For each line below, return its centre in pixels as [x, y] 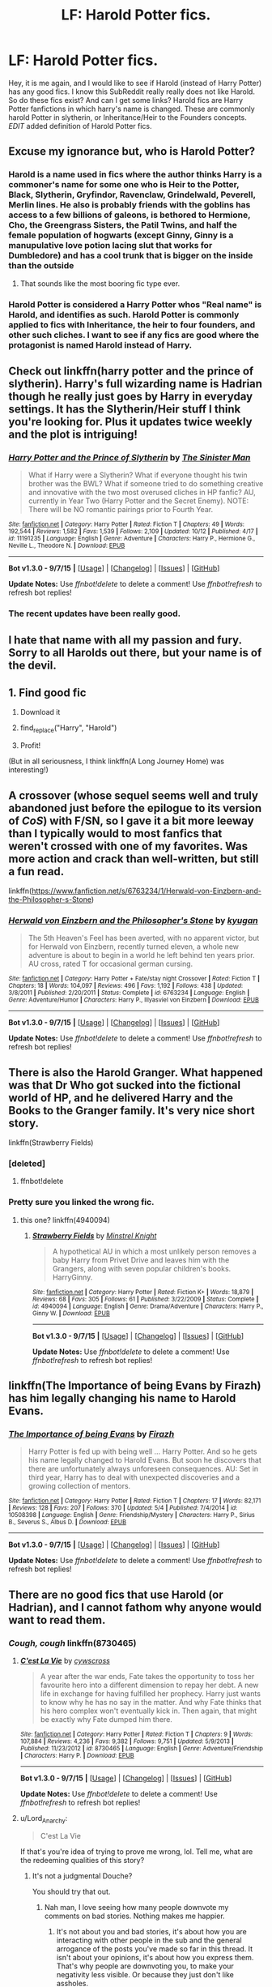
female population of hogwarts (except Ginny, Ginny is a [121, 235]
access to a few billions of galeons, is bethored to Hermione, [130, 215]
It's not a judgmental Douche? [82, 1876]
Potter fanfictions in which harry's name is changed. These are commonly [132, 109]
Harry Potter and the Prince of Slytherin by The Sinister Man [130, 457]
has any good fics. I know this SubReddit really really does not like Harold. [132, 92]
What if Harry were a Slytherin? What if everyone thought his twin [138, 475]
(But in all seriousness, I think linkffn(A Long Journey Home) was [117, 761]
